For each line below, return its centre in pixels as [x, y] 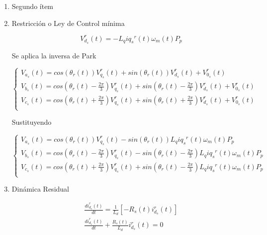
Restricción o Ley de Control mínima [68, 23]
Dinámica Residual [40, 189]
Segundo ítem [33, 6]
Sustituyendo [32, 122]
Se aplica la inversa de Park [54, 55]
